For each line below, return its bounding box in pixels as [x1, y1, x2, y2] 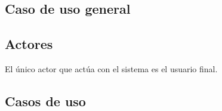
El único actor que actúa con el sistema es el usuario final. [5, 62, 218, 75]
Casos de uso [5, 91, 86, 110]
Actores [5, 35, 53, 53]
